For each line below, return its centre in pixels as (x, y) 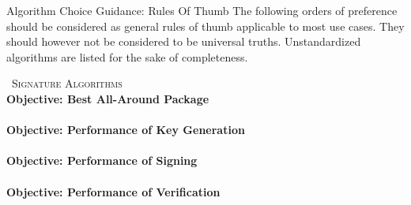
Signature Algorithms (67, 83)
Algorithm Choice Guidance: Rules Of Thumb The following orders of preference (202, 10)
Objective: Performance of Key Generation (126, 130)
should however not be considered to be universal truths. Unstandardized (184, 41)
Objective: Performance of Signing (102, 160)
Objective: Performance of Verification (113, 191)
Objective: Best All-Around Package (108, 98)
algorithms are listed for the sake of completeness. (127, 56)
